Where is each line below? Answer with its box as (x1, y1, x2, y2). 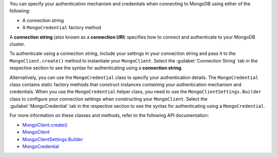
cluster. (9, 41, 26, 47)
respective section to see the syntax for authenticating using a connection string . (9, 65, 183, 71)
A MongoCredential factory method (22, 25, 102, 31)
